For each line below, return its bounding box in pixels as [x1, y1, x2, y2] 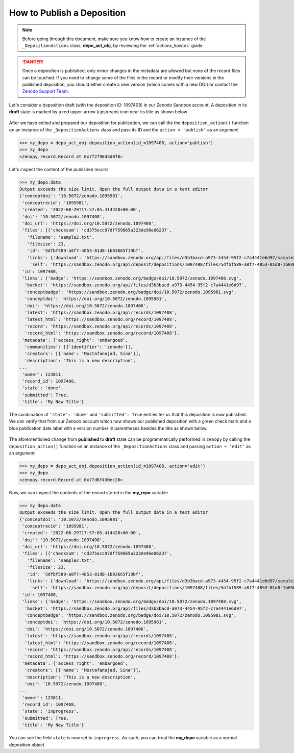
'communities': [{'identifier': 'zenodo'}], [24, 344, 133, 350]
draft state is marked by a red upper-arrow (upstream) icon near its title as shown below [9, 109, 188, 115]
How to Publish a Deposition [9, 7, 126, 18]
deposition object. [9, 742, 46, 748]
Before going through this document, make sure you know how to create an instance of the [22, 36, 206, 42]
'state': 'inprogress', [22, 708, 79, 714]
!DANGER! [22, 59, 44, 65]
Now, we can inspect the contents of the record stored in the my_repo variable [9, 489, 168, 495]
